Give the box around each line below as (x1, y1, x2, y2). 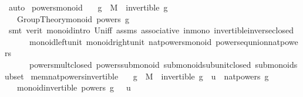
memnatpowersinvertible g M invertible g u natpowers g (31, 70, 269, 82)
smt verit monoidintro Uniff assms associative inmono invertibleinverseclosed (8, 24, 294, 36)
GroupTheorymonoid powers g (16, 12, 129, 25)
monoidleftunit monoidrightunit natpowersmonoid (29, 35, 212, 47)
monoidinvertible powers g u (16, 81, 131, 93)
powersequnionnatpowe (216, 35, 298, 47)
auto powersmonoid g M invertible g (8, 1, 168, 13)
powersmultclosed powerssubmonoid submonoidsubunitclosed (29, 58, 251, 70)
